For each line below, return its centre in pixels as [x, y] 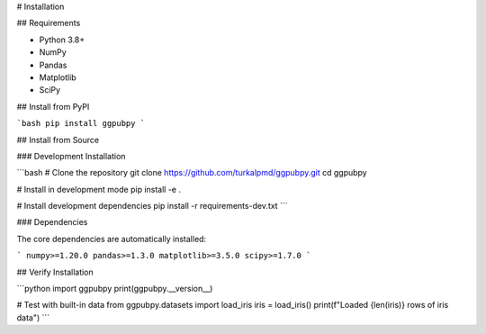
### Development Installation [71, 156]
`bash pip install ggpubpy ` [81, 123]
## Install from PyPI [53, 106]
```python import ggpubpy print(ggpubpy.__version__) [115, 289]
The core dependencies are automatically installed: [112, 239]
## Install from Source [58, 140]
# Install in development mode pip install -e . [99, 189]
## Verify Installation [55, 272]
